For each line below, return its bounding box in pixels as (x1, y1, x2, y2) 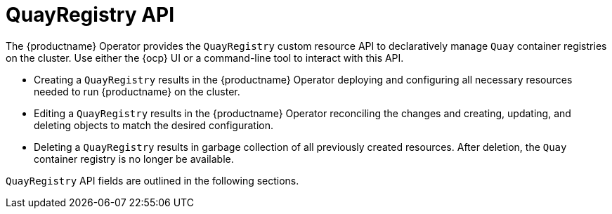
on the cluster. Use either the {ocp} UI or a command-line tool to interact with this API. (6, 51, 404, 64)
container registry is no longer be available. (34, 152, 234, 165)
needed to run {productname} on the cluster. (34, 85, 240, 98)
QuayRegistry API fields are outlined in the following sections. (6, 174, 299, 187)
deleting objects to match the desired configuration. (34, 119, 273, 131)
